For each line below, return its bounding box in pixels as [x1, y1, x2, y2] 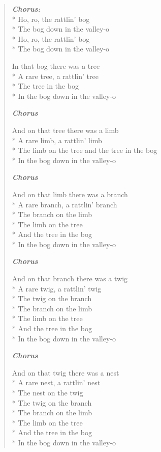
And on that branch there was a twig [12, 273, 128, 284]
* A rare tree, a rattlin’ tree [12, 70, 99, 81]
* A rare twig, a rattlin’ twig [12, 283, 102, 294]
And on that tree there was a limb [12, 124, 119, 135]
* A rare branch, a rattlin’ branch [12, 199, 117, 209]
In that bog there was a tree [12, 60, 100, 71]
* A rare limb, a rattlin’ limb [12, 135, 102, 145]
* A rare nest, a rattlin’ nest [12, 377, 101, 388]
